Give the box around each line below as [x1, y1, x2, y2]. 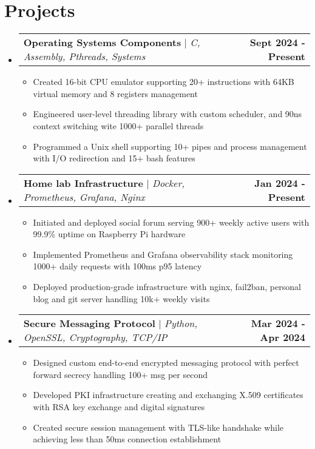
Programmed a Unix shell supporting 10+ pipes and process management [33, 140, 307, 152]
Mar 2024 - [251, 316, 305, 331]
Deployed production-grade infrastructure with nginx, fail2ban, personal [33, 280, 301, 293]
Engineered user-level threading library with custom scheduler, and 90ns [33, 107, 302, 120]
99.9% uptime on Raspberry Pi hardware [33, 228, 186, 240]
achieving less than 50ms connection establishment [33, 433, 222, 445]
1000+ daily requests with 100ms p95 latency [33, 260, 202, 272]
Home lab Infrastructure [23, 175, 143, 190]
